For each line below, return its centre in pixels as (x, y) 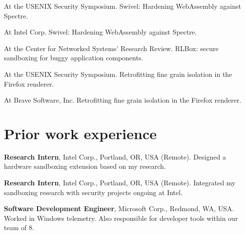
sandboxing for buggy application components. (74, 58)
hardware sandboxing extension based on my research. (85, 166)
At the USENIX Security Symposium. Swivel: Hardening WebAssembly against (122, 6)
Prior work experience (80, 133)
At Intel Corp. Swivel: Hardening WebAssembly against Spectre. (101, 32)
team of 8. (19, 227)
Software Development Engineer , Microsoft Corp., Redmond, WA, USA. (119, 208)
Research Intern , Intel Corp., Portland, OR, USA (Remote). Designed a (115, 156)
